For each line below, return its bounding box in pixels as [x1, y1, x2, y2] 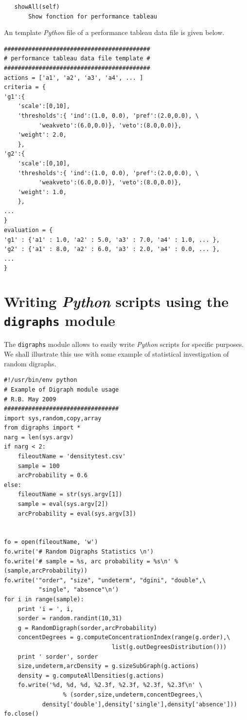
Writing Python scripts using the [4, 291, 229, 312]
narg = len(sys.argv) [4, 433, 74, 441]
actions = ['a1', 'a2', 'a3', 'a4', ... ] [4, 74, 143, 81]
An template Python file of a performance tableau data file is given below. [4, 27, 225, 37]
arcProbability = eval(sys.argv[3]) [18, 510, 137, 517]
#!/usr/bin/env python [4, 377, 77, 384]
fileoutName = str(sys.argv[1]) [18, 491, 123, 498]
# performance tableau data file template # [4, 55, 150, 62]
